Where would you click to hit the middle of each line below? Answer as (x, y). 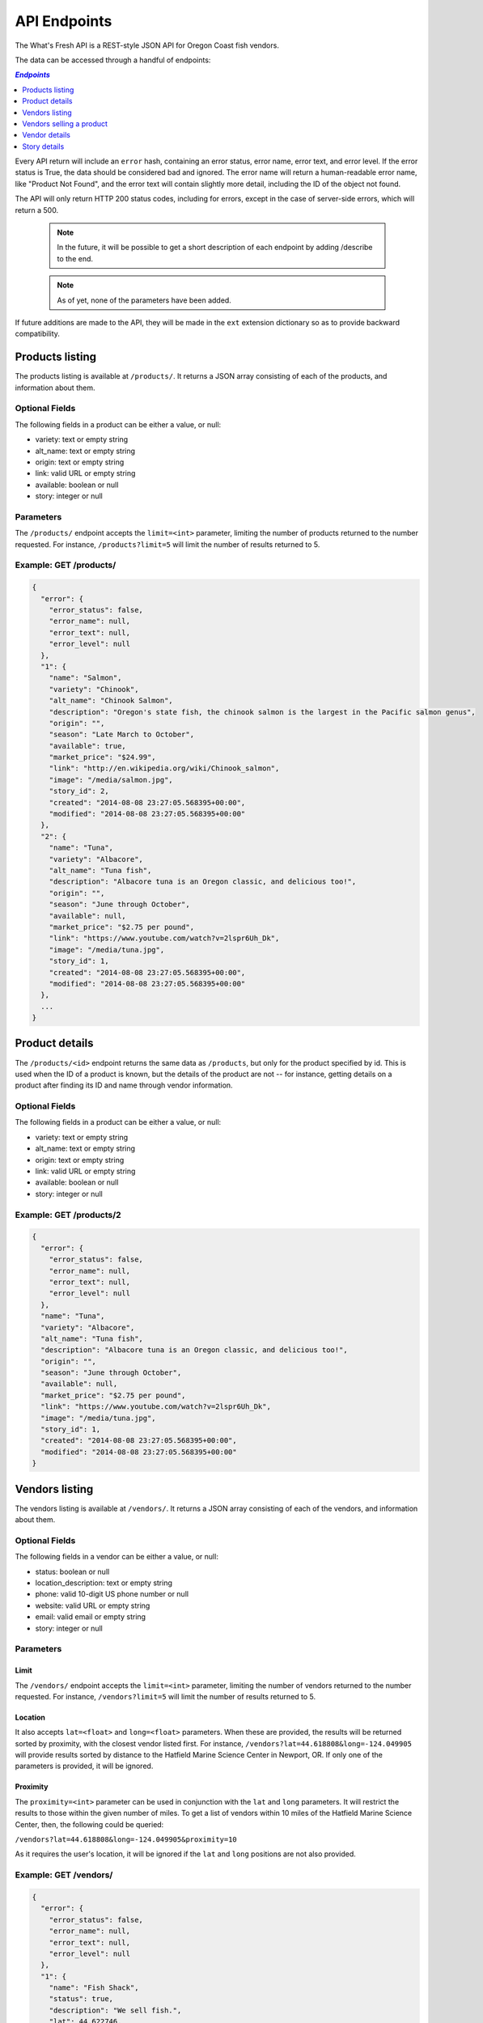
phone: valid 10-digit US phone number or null (112, 1594)
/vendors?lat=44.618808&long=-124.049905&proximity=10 (126, 1840)
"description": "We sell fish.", (115, 2010)
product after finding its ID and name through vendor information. (124, 1085)
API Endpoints (64, 21)
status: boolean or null (72, 1571)
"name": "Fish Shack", (94, 1988)
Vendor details (46, 135)
